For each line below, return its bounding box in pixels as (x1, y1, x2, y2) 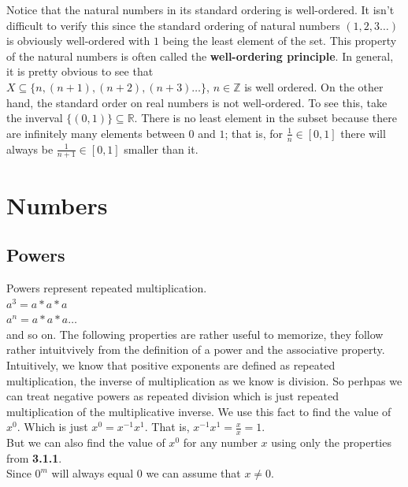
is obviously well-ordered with (6, 32, 150, 49)
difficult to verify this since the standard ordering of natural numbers (6, 17, 340, 33)
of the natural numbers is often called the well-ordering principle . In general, (6, 47, 394, 64)
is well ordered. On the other (244, 78, 384, 95)
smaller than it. (124, 140, 198, 157)
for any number (183, 434, 258, 451)
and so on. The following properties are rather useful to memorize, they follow (6, 325, 384, 342)
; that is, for (224, 125, 284, 141)
